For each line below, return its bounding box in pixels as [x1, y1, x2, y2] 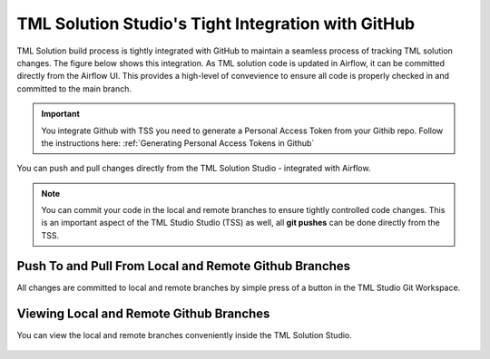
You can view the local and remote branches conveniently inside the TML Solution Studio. [16, 329, 353, 340]
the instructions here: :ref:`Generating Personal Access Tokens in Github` [41, 137, 315, 149]
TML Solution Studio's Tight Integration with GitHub [16, 14, 416, 34]
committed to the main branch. [16, 82, 132, 94]
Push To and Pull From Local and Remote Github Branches [16, 258, 351, 274]
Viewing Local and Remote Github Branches [16, 306, 270, 321]
